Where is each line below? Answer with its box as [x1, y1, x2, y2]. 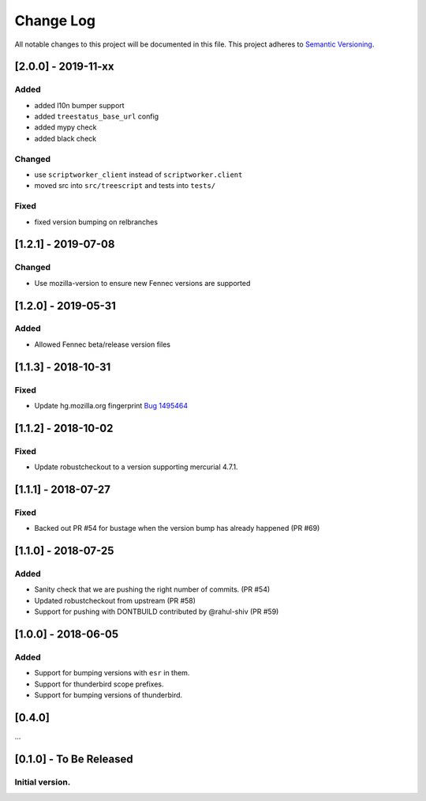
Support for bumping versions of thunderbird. [34, 690, 183, 700]
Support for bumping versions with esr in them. [34, 668, 190, 678]
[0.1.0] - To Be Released [14, 752, 133, 765]
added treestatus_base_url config [34, 111, 159, 122]
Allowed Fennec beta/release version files [34, 340, 171, 349]
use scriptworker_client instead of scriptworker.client [34, 170, 243, 179]
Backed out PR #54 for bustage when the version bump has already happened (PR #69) [34, 524, 320, 533]
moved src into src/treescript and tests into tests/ [34, 181, 216, 190]
